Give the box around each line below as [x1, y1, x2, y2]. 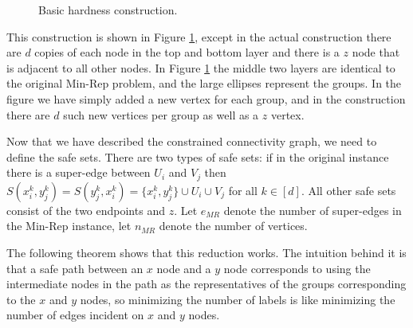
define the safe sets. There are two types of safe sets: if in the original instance [6, 148, 389, 165]
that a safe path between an [6, 260, 144, 276]
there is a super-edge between [6, 164, 151, 181]
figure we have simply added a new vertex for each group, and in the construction [6, 90, 406, 107]
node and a [156, 260, 211, 276]
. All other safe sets [301, 182, 396, 198]
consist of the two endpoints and [6, 201, 165, 218]
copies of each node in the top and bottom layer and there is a [34, 44, 340, 61]
